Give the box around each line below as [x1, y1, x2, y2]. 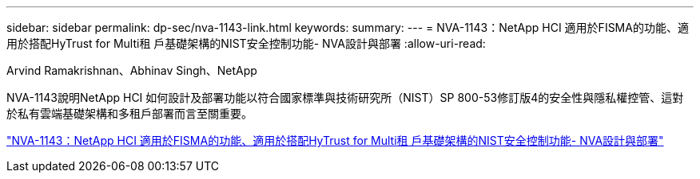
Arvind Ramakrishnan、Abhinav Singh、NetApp [6, 64, 257, 77]
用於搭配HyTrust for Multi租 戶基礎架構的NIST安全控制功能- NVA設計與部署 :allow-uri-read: [6, 37, 486, 50]
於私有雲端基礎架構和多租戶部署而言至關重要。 [6, 107, 253, 120]
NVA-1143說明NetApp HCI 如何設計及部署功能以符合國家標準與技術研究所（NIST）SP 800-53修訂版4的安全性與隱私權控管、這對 [6, 91, 684, 104]
